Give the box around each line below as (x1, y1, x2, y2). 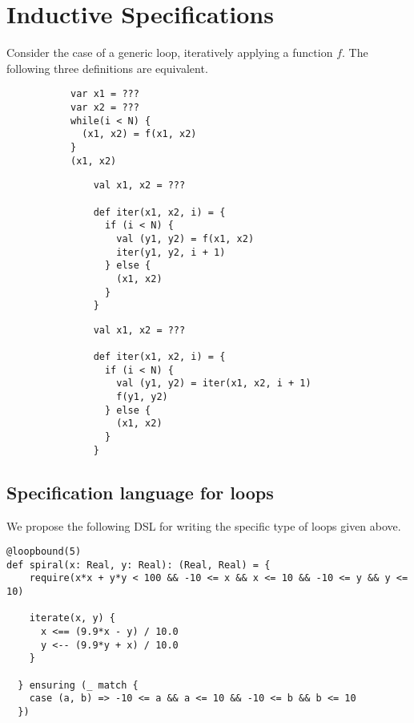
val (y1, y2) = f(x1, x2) (116, 232, 255, 244)
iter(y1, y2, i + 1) (116, 246, 226, 258)
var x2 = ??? (70, 101, 139, 113)
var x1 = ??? (70, 88, 139, 100)
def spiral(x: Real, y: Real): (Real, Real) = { (6, 559, 271, 571)
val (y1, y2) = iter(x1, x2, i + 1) (116, 378, 312, 390)
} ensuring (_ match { (18, 679, 139, 691)
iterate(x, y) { (29, 612, 116, 624)
